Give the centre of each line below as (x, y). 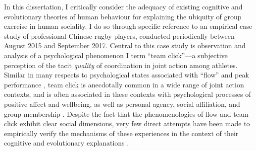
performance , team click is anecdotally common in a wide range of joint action (124, 84)
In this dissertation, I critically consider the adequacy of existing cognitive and (123, 6)
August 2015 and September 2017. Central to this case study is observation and (125, 45)
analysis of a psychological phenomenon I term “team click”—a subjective (116, 55)
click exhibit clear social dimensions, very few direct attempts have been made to (127, 123)
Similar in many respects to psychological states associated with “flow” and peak (127, 75)
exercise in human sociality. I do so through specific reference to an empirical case (128, 26)
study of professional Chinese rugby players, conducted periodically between (119, 36)
